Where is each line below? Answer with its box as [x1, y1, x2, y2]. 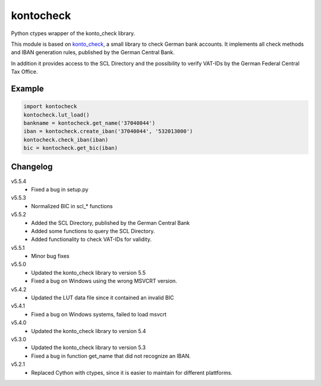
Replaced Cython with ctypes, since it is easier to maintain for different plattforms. [31, 369, 233, 376]
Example [11, 83, 44, 93]
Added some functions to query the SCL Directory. [31, 227, 155, 234]
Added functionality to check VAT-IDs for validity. [31, 236, 152, 243]
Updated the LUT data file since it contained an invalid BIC [31, 294, 174, 302]
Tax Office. [11, 68, 38, 76]
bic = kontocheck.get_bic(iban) [23, 145, 118, 152]
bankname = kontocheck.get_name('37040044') [23, 120, 156, 126]
